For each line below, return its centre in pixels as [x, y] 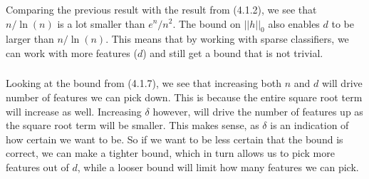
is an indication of [310, 125]
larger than [30, 39]
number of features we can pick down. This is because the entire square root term [184, 97]
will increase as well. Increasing [74, 111]
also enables [294, 23]
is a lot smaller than [101, 23]
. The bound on [207, 23]
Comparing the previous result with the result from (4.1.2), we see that [161, 9]
